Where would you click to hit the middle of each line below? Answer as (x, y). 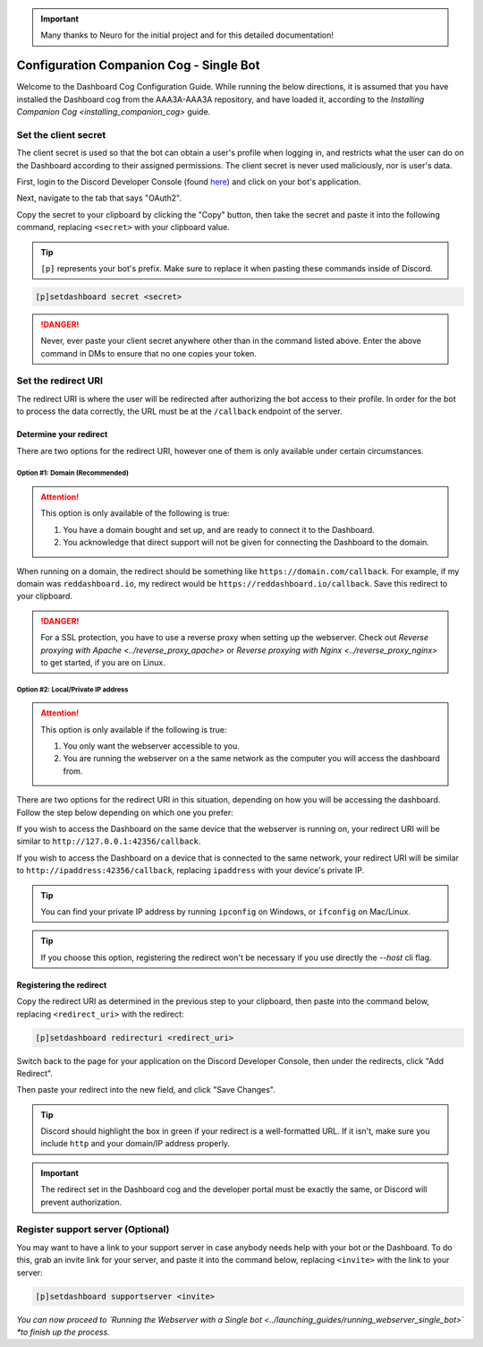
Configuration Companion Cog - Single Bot (138, 66)
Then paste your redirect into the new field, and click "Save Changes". (146, 1090)
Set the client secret (61, 134)
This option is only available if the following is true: (134, 729)
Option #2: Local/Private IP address (72, 690)
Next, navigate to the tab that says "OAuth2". (99, 198)
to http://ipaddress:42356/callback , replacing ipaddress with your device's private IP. (191, 871)
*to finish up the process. (64, 1332)
